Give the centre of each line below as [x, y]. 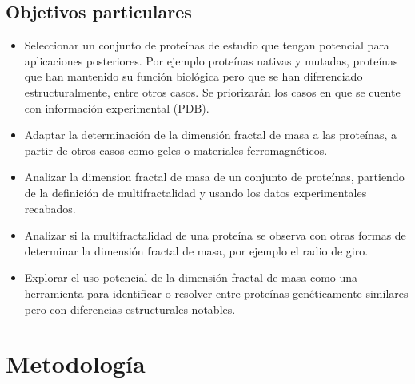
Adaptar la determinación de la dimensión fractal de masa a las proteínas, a [210, 135]
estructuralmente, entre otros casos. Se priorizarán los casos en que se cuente [212, 91]
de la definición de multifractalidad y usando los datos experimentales [196, 192]
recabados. [50, 208]
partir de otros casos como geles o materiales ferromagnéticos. [176, 150]
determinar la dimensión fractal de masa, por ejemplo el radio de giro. [196, 250]
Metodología [76, 364]
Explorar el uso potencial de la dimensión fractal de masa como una [191, 277]
